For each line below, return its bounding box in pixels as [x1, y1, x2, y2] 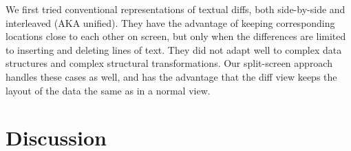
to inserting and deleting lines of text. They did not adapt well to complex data [6, 42, 342, 57]
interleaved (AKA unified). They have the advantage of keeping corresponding [6, 15, 335, 30]
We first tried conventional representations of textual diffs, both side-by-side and [6, 2, 345, 16]
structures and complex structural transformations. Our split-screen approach [6, 56, 332, 70]
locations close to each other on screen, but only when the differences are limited [6, 29, 346, 43]
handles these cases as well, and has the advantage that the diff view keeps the [6, 69, 337, 83]
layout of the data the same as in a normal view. [6, 83, 211, 97]
